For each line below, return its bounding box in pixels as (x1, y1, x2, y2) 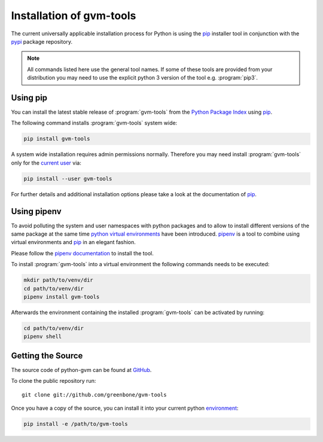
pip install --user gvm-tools (23, 175, 112, 182)
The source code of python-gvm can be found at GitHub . (11, 366, 152, 373)
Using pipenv (11, 206, 62, 217)
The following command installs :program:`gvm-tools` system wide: (11, 120, 178, 127)
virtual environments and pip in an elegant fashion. (11, 239, 136, 246)
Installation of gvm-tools (11, 9, 136, 22)
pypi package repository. (11, 38, 73, 45)
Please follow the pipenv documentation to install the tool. (11, 249, 154, 257)
